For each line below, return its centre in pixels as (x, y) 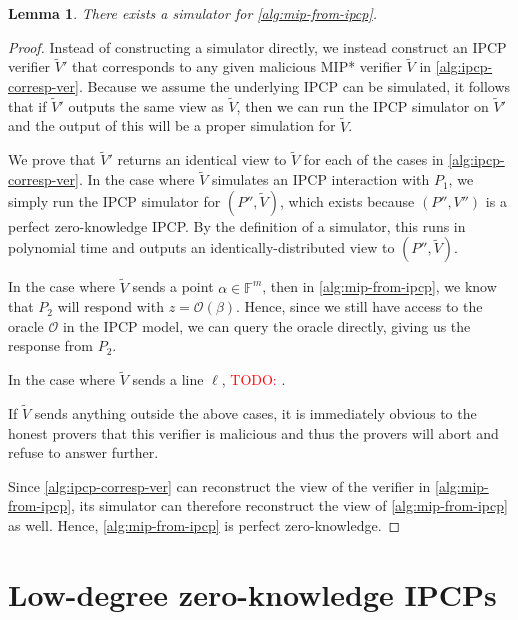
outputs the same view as (146, 105)
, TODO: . (253, 379)
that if (27, 105)
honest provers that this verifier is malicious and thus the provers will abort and (253, 432)
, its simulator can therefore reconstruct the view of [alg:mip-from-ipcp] (289, 505)
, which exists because (347, 200)
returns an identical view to (202, 159)
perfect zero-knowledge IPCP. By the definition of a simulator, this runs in (237, 225)
